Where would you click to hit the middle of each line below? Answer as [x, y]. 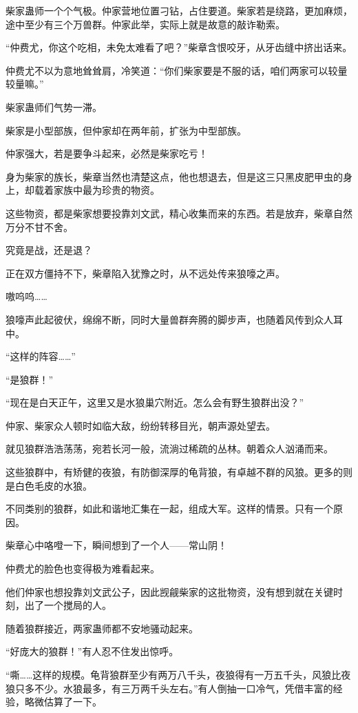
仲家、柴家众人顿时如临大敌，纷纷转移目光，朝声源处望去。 [140, 425]
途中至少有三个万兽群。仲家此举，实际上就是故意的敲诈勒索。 [145, 24]
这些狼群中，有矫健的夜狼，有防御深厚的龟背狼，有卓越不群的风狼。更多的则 [179, 472]
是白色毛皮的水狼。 [49, 485]
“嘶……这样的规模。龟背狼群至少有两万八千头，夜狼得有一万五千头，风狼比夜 [178, 674]
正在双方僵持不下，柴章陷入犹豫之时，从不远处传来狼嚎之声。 [145, 273]
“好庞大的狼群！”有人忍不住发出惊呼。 [92, 651]
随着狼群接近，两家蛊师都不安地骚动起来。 [102, 628]
